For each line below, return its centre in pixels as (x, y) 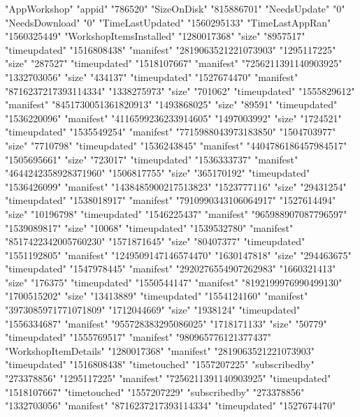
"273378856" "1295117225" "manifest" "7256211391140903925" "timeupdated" (168, 378)
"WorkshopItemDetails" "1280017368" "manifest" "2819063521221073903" (160, 350)
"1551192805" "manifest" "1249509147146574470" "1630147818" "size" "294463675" (178, 255)
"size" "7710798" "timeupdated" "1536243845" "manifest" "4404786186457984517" (176, 145)
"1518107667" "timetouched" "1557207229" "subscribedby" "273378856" (155, 392)
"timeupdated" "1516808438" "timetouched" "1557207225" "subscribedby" (160, 364)
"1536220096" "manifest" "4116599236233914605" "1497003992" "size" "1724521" (173, 118)
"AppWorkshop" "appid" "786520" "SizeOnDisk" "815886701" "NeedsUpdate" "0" (175, 8)
